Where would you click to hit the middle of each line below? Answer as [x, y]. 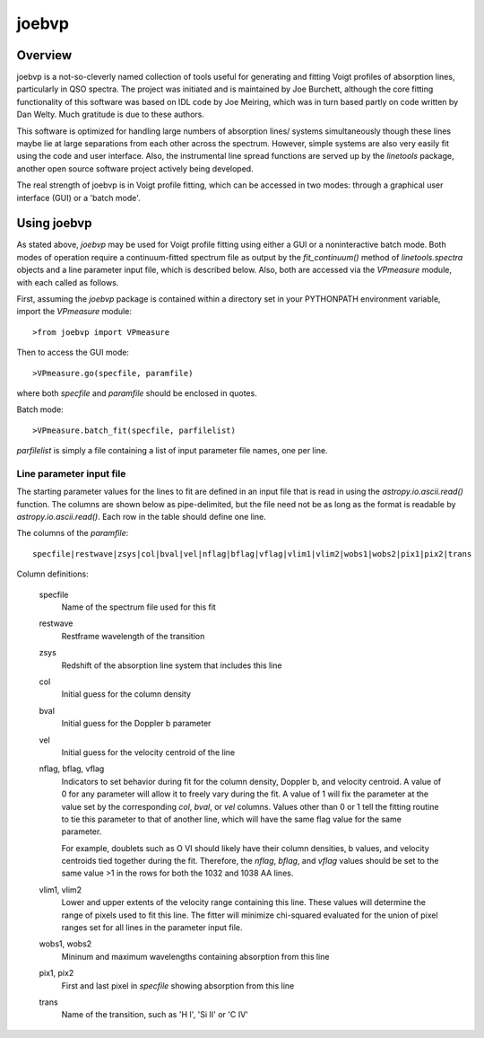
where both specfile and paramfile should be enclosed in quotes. [137, 393]
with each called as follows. [68, 282]
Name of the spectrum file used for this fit [139, 607]
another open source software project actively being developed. [135, 168]
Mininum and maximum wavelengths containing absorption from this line [195, 956]
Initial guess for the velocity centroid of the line [148, 752]
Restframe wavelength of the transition [133, 636]
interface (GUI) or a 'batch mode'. [78, 198]
